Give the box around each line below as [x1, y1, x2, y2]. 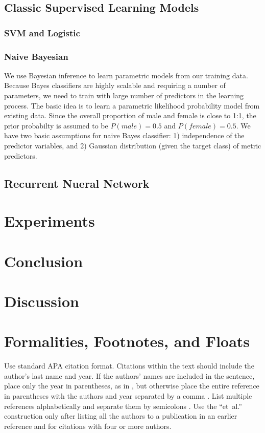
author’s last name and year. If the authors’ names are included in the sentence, [4, 370, 255, 381]
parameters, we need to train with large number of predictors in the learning [4, 90, 244, 101]
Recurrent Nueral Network [4, 175, 150, 191]
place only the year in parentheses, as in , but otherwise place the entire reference [4, 380, 259, 391]
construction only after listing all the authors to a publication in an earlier [4, 410, 237, 421]
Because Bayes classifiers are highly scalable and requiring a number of [4, 80, 226, 91]
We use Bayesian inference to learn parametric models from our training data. [4, 70, 248, 80]
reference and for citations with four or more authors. [4, 420, 172, 431]
